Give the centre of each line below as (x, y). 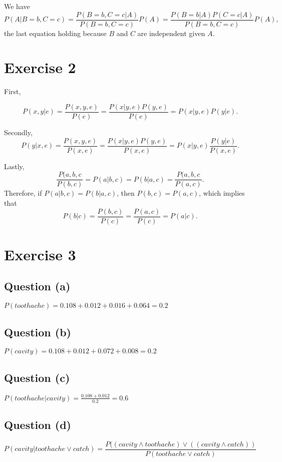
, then (126, 193)
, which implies (222, 193)
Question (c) (37, 377)
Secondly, (18, 132)
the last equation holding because (55, 33)
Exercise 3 (40, 254)
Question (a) (37, 286)
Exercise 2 (40, 67)
